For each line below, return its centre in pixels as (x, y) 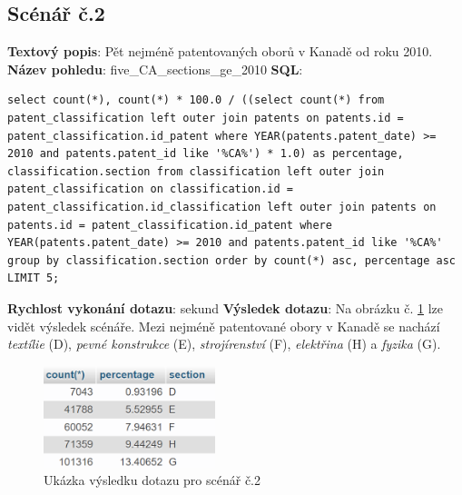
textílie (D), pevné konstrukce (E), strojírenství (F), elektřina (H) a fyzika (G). (224, 344)
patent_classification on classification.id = (150, 189)
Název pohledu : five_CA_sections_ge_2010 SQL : (155, 69)
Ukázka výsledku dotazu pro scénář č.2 (152, 480)
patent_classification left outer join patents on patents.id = (206, 118)
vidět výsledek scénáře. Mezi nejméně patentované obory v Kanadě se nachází (224, 326)
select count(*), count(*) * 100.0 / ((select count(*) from (196, 100)
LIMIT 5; (34, 278)
